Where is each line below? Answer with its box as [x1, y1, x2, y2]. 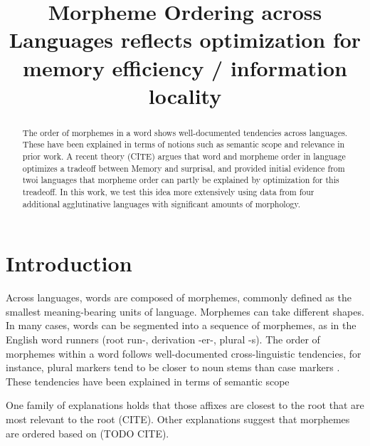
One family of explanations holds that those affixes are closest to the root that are [6, 398, 364, 413]
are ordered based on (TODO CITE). [6, 425, 169, 440]
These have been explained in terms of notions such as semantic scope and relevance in [22, 138, 345, 150]
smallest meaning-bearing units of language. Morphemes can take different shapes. [6, 304, 364, 318]
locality [148, 81, 222, 110]
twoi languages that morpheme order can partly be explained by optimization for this [22, 174, 339, 186]
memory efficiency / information [23, 53, 347, 82]
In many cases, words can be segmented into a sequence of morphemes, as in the [6, 318, 356, 333]
